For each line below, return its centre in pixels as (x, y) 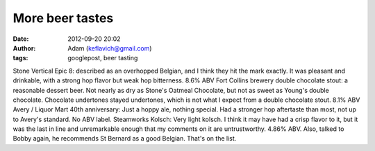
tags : (20, 58)
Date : (21, 39)
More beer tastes (63, 18)
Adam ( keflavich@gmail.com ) (110, 48)
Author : (24, 48)
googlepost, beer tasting (103, 58)
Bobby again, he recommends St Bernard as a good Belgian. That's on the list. (125, 139)
